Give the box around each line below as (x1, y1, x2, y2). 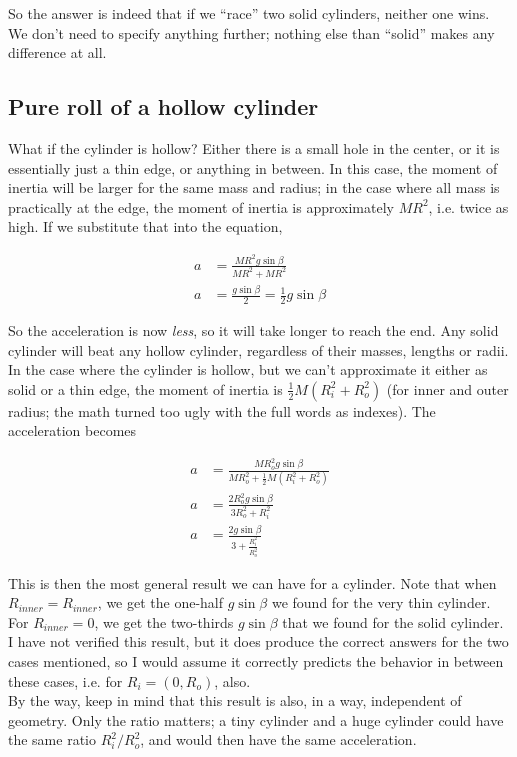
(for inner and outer (386, 378, 509, 399)
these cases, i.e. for (8, 670, 123, 691)
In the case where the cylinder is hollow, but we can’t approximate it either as (8, 359, 488, 380)
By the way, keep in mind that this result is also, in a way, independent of (8, 690, 462, 711)
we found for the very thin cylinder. (271, 592, 491, 613)
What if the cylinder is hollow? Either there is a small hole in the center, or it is (8, 137, 500, 158)
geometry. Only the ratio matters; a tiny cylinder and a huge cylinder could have (8, 709, 504, 730)
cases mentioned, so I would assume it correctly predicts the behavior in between (8, 650, 504, 671)
